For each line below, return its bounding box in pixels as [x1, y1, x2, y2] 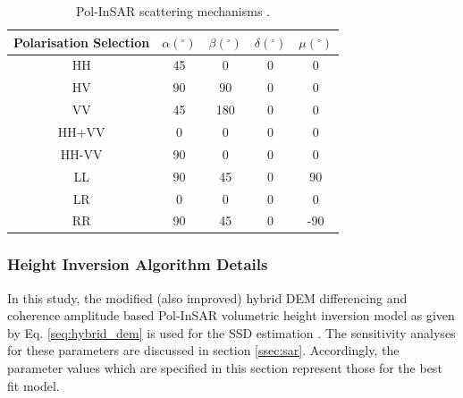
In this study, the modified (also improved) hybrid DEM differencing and [7, 288, 408, 307]
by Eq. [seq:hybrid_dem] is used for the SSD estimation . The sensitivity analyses [7, 323, 456, 342]
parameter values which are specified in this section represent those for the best [7, 359, 442, 377]
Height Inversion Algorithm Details [7, 253, 268, 275]
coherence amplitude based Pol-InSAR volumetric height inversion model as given [7, 306, 455, 325]
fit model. [7, 376, 60, 394]
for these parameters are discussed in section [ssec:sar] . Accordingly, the [7, 341, 400, 360]
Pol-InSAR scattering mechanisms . [76, 2, 270, 20]
